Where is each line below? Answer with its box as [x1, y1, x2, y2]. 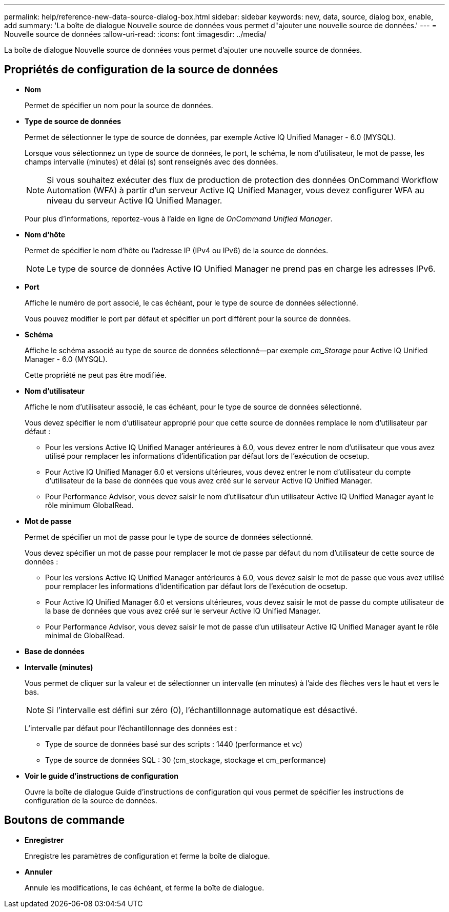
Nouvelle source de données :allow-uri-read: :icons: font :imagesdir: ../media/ [4, 30, 267, 38]
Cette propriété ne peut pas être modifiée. [25, 370, 167, 379]
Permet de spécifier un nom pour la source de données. [25, 100, 213, 110]
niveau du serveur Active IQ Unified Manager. [47, 195, 222, 206]
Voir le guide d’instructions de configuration [25, 771, 178, 780]
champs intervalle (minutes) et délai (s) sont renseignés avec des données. [25, 157, 278, 166]
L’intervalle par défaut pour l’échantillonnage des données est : [25, 723, 237, 733]
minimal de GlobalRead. [45, 631, 125, 640]
